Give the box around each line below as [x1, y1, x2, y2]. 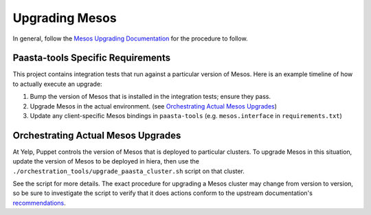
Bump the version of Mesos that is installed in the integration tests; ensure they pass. [30, 93, 271, 101]
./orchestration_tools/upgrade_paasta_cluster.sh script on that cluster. [12, 167, 245, 175]
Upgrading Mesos [12, 10, 117, 25]
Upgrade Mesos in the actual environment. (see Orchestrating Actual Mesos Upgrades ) [30, 102, 278, 110]
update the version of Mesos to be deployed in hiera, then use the [12, 157, 199, 166]
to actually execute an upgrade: [12, 80, 102, 88]
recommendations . [12, 199, 67, 207]
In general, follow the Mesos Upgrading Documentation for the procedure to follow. [12, 34, 248, 43]
